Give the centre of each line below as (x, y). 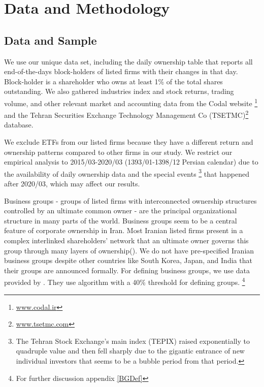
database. (19, 125)
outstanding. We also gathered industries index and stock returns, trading (119, 91)
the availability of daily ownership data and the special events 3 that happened (127, 173)
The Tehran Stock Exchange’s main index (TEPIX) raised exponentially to (133, 341)
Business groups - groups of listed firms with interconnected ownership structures (130, 200)
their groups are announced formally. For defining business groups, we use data (127, 270)
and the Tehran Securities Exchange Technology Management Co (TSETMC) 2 (126, 114)
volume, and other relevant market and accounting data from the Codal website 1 (131, 102)
